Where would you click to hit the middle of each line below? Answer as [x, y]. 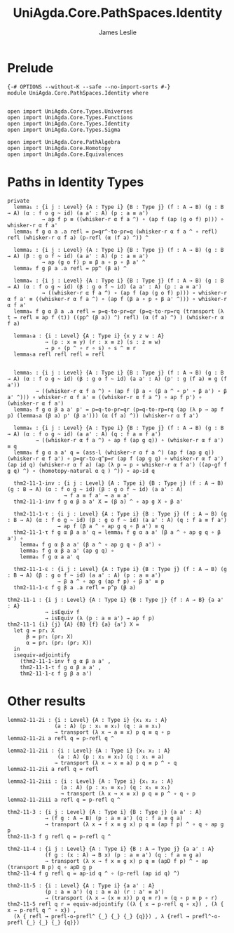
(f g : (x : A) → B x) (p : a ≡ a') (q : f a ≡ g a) [123, 855]
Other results [47, 701]
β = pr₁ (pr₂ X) [49, 636]
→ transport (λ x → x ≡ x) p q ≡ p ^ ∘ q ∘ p [128, 793]
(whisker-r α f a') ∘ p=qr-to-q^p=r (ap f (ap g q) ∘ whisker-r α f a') [116, 458]
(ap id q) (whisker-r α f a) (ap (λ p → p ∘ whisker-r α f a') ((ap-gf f [117, 464]
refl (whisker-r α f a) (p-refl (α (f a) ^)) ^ [78, 237]
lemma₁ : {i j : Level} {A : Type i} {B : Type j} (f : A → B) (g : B [119, 207]
